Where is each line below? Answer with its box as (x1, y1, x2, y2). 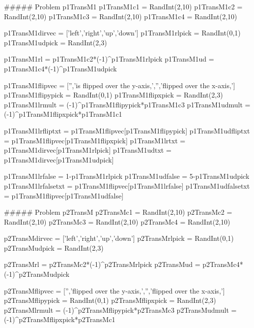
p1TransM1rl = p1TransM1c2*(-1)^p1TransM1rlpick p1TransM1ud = (4, 54, 214, 64)
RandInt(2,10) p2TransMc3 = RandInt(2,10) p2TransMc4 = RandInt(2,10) (4, 216, 230, 227)
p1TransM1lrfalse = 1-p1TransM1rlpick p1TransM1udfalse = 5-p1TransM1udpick (4, 171, 250, 181)
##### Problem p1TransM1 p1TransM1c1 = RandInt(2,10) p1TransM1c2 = (4, 1, 243, 11)
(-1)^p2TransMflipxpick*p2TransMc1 (4, 314, 115, 325)
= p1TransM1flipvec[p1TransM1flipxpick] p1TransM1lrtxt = (4, 135, 186, 145)
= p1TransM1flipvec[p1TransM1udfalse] (4, 190, 124, 200)
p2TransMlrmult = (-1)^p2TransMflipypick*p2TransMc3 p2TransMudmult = (4, 304, 237, 315)
